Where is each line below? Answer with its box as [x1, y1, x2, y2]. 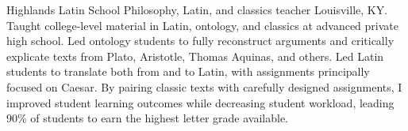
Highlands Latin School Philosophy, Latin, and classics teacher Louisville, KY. [6, 2, 388, 17]
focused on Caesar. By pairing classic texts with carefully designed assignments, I [6, 78, 402, 95]
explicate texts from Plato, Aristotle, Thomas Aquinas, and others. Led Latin [6, 47, 384, 64]
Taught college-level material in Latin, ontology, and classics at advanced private [6, 17, 398, 33]
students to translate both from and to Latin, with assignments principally [6, 63, 370, 80]
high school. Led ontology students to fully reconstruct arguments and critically [6, 32, 395, 49]
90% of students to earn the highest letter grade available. [6, 110, 288, 126]
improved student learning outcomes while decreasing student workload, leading [6, 94, 395, 110]
